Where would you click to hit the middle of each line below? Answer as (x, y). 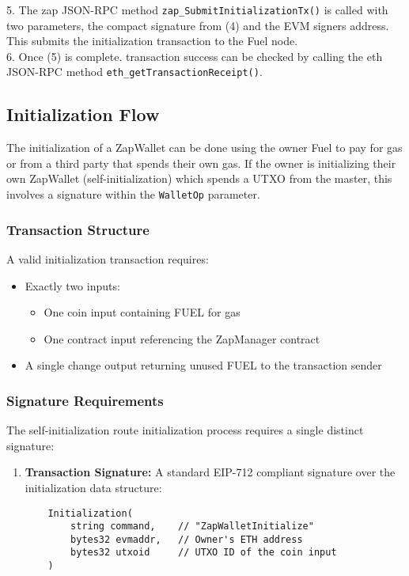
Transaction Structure (78, 229)
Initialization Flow (83, 114)
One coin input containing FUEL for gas (142, 312)
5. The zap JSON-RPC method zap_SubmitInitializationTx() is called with (197, 9)
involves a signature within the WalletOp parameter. (133, 194)
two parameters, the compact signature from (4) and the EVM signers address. (198, 25)
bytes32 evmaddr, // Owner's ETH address (187, 539)
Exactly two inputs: (72, 285)
